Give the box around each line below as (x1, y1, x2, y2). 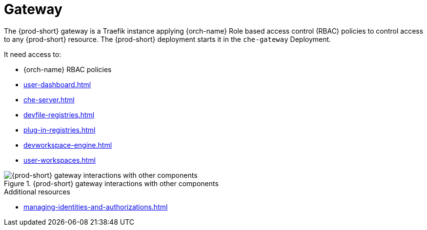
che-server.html (23, 95, 75, 104)
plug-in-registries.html (23, 125, 96, 134)
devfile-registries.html (23, 110, 95, 119)
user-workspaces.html (23, 155, 96, 164)
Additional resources (4, 187, 70, 196)
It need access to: (4, 50, 61, 58)
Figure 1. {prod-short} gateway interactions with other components (4, 179, 219, 188)
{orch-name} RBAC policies (23, 65, 112, 74)
